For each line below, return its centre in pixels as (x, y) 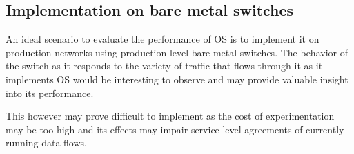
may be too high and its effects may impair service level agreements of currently (175, 129)
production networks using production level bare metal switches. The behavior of (177, 52)
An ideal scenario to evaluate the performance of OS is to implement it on (163, 39)
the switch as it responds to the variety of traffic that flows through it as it (164, 66)
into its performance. (50, 92)
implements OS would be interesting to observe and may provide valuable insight (177, 79)
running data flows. (46, 143)
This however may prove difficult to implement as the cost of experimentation (170, 116)
